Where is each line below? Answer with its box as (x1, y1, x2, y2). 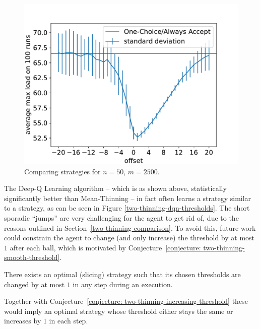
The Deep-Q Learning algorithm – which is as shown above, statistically (4, 183, 227, 193)
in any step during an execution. (73, 279, 173, 289)
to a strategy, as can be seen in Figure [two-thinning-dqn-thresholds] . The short (4, 203, 250, 213)
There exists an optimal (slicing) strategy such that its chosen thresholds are (4, 269, 241, 279)
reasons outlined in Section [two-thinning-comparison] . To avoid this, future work (4, 222, 256, 233)
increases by (4, 315, 41, 326)
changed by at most (4, 279, 65, 289)
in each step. (49, 315, 88, 326)
